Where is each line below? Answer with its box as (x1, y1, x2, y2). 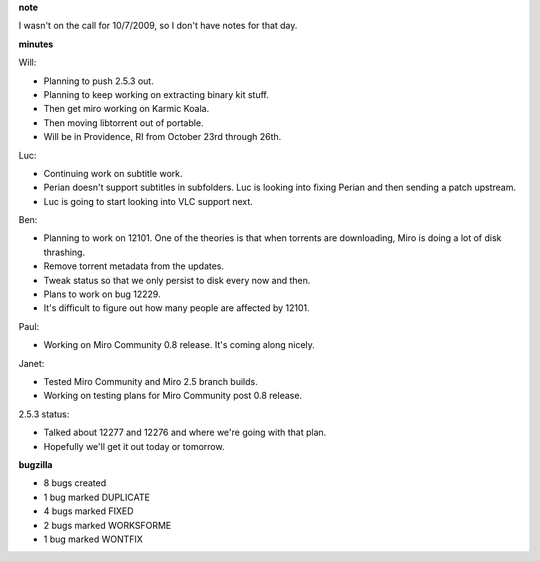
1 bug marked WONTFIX (43, 533, 144, 545)
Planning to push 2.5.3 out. (43, 75, 154, 87)
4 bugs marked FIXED (43, 505, 134, 517)
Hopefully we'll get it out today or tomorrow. (43, 440, 225, 452)
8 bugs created (43, 477, 107, 489)
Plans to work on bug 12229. (43, 288, 161, 300)
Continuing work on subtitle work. (43, 167, 183, 179)
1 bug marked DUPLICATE (43, 491, 150, 503)
